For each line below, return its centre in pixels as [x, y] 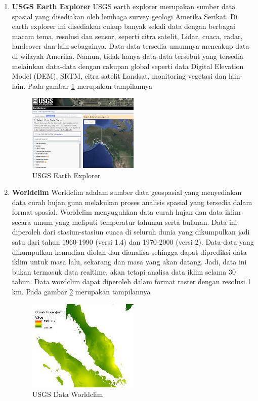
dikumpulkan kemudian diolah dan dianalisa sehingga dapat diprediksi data [129, 252]
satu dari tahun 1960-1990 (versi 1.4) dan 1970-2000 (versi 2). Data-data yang [133, 242]
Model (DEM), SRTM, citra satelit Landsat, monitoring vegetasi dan [119, 76]
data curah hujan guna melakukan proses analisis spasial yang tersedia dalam [132, 202]
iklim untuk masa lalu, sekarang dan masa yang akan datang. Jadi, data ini [129, 262]
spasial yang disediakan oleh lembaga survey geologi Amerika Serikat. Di [125, 16]
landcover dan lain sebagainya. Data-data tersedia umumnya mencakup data [131, 46]
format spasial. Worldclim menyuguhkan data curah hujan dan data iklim [126, 212]
